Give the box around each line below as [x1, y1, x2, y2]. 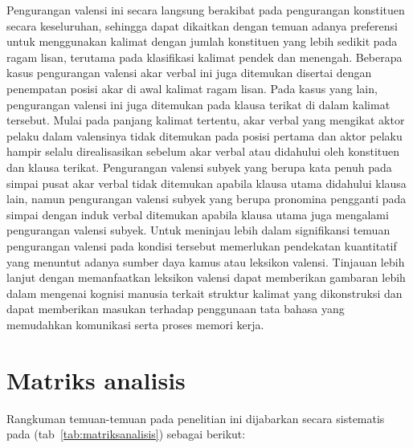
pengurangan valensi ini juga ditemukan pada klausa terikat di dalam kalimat [6, 96, 391, 112]
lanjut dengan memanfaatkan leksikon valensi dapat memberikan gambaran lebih [6, 269, 406, 286]
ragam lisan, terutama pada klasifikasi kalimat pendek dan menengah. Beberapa [6, 48, 403, 65]
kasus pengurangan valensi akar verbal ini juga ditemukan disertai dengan [6, 64, 372, 81]
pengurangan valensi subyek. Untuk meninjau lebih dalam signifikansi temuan [6, 222, 391, 238]
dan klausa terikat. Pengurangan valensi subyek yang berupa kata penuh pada [6, 158, 392, 175]
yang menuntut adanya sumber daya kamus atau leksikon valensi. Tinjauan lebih [6, 253, 405, 270]
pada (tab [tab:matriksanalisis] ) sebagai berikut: [6, 426, 246, 442]
